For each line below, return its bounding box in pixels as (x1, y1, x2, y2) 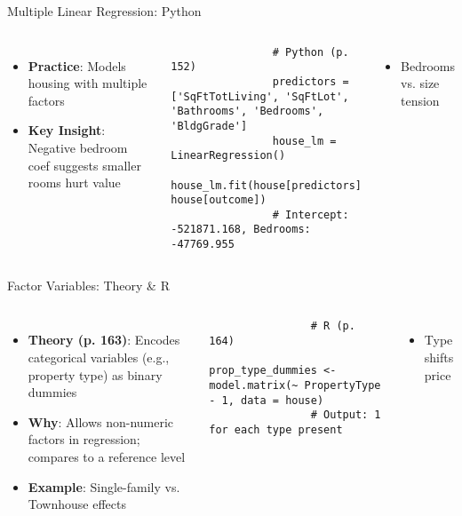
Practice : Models (28, 56, 126, 75)
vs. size (401, 74, 440, 92)
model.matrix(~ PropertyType (209, 379, 381, 392)
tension (401, 91, 440, 109)
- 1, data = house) (209, 393, 324, 407)
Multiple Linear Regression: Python (7, 2, 202, 20)
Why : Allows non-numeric (28, 412, 174, 431)
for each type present (209, 423, 343, 436)
